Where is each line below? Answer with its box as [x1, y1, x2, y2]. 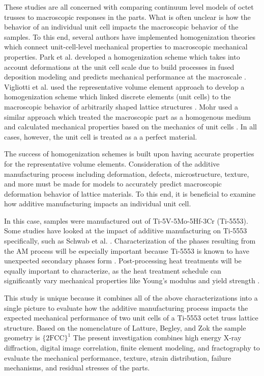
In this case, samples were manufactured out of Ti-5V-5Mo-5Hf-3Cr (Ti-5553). [4, 215, 248, 226]
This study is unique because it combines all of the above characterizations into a [4, 292, 258, 303]
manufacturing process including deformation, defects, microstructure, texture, [4, 168, 249, 179]
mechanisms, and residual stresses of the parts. [4, 362, 150, 373]
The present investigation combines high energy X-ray [73, 332, 242, 343]
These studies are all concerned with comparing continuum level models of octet [4, 2, 254, 12]
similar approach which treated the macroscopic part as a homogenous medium [4, 111, 251, 122]
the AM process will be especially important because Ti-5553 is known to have [4, 245, 249, 256]
